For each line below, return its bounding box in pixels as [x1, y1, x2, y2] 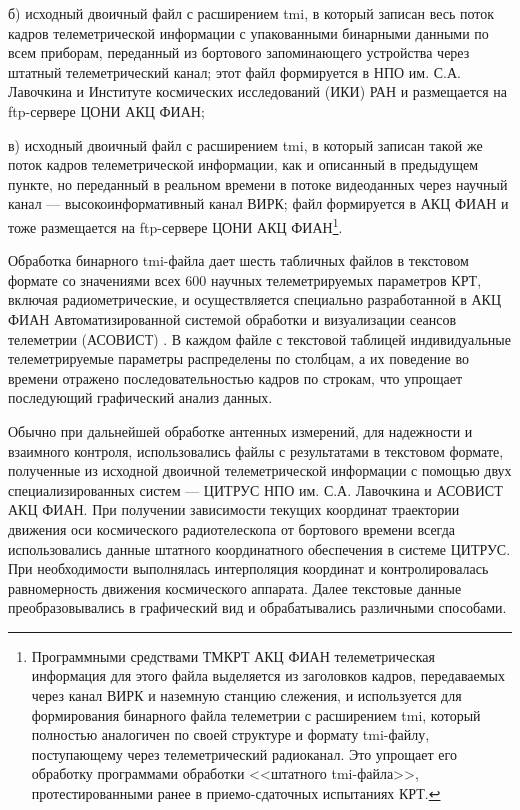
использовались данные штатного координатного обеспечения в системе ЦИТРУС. [8, 538, 511, 559]
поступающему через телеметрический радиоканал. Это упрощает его [31, 743, 457, 764]
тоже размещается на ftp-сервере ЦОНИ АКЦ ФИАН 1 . [8, 213, 343, 237]
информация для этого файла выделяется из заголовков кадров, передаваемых [31, 665, 506, 686]
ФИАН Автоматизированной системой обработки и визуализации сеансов [8, 308, 457, 329]
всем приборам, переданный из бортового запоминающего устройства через [8, 42, 470, 63]
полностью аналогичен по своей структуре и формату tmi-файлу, [31, 724, 430, 745]
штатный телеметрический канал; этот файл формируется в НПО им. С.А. [8, 61, 461, 82]
